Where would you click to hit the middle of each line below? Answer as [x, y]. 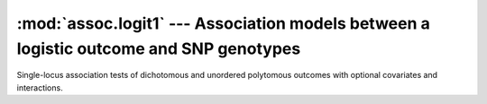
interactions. [40, 87]
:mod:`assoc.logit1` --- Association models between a [223, 23]
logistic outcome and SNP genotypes [159, 48]
